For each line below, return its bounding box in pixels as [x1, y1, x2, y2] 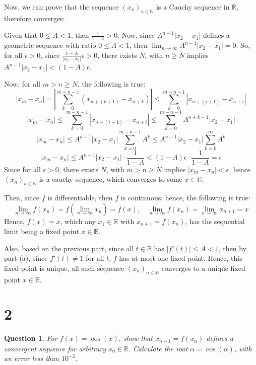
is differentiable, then [47, 192, 113, 203]
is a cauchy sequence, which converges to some [39, 174, 182, 184]
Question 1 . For [4, 333, 57, 343]
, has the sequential [185, 215, 245, 226]
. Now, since [117, 30, 155, 40]
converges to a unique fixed [161, 262, 245, 273]
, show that [118, 333, 153, 343]
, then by [218, 243, 247, 253]
